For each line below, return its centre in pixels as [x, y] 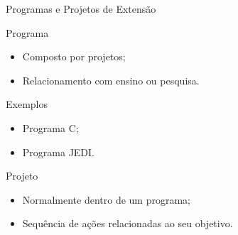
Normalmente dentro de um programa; [107, 199]
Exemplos [27, 104]
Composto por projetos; [74, 56]
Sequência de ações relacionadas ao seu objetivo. [128, 223]
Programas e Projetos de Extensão [81, 9]
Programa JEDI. [59, 152]
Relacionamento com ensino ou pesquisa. [111, 80]
